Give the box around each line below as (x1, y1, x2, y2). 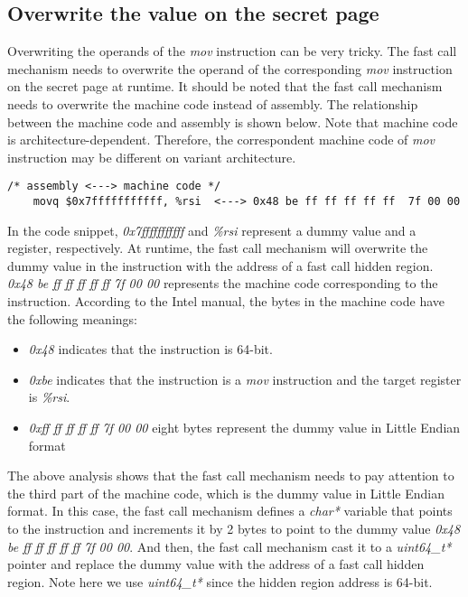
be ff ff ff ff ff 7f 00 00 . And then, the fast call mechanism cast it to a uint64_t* (7, 536, 452, 555)
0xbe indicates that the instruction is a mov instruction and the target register (28, 369, 462, 388)
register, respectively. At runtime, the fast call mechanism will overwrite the (7, 238, 428, 257)
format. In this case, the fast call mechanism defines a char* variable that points (7, 501, 453, 520)
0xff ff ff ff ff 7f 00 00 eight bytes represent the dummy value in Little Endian (28, 418, 461, 437)
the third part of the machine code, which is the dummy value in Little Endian (7, 483, 445, 502)
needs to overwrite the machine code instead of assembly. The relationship (7, 94, 418, 113)
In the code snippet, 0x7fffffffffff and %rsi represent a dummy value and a (7, 220, 417, 239)
